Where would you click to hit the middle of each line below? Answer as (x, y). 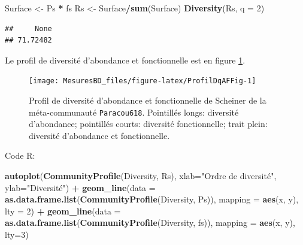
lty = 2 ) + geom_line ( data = (63, 211)
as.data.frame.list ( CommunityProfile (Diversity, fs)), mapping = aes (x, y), (150, 223)
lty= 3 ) (17, 235)
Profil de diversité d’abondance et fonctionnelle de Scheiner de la (148, 100)
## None (28, 28)
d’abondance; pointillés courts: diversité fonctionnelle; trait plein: (148, 124)
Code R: (20, 155)
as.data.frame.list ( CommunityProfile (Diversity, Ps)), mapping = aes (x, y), (152, 199)
